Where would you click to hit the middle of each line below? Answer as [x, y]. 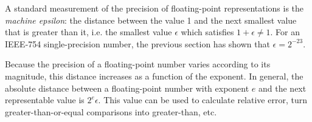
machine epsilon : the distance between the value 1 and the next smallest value [151, 20]
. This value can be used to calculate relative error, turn [203, 100]
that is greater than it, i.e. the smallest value [88, 32]
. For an [285, 32]
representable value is [45, 100]
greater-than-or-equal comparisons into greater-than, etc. [111, 111]
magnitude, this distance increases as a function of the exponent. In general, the [154, 76]
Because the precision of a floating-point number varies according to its [138, 64]
